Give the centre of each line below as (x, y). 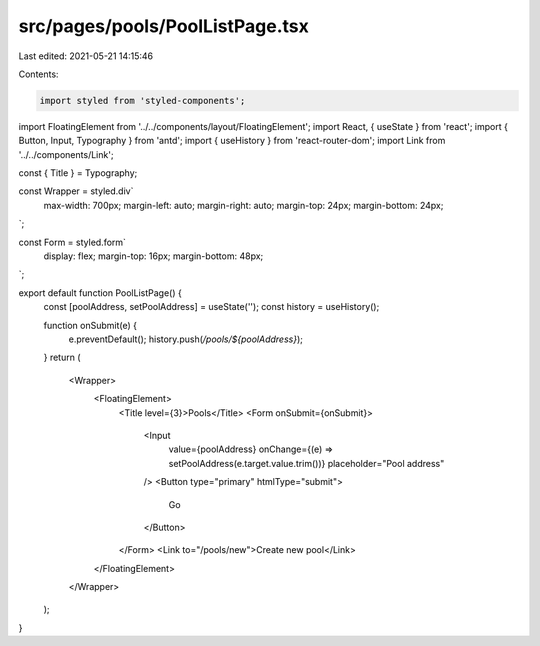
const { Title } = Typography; (78, 173)
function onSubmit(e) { (90, 325)
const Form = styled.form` (72, 242)
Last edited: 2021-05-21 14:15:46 (86, 56)
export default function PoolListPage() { (100, 292)
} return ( (62, 357)
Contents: (38, 74)
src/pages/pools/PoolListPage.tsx (163, 26)
